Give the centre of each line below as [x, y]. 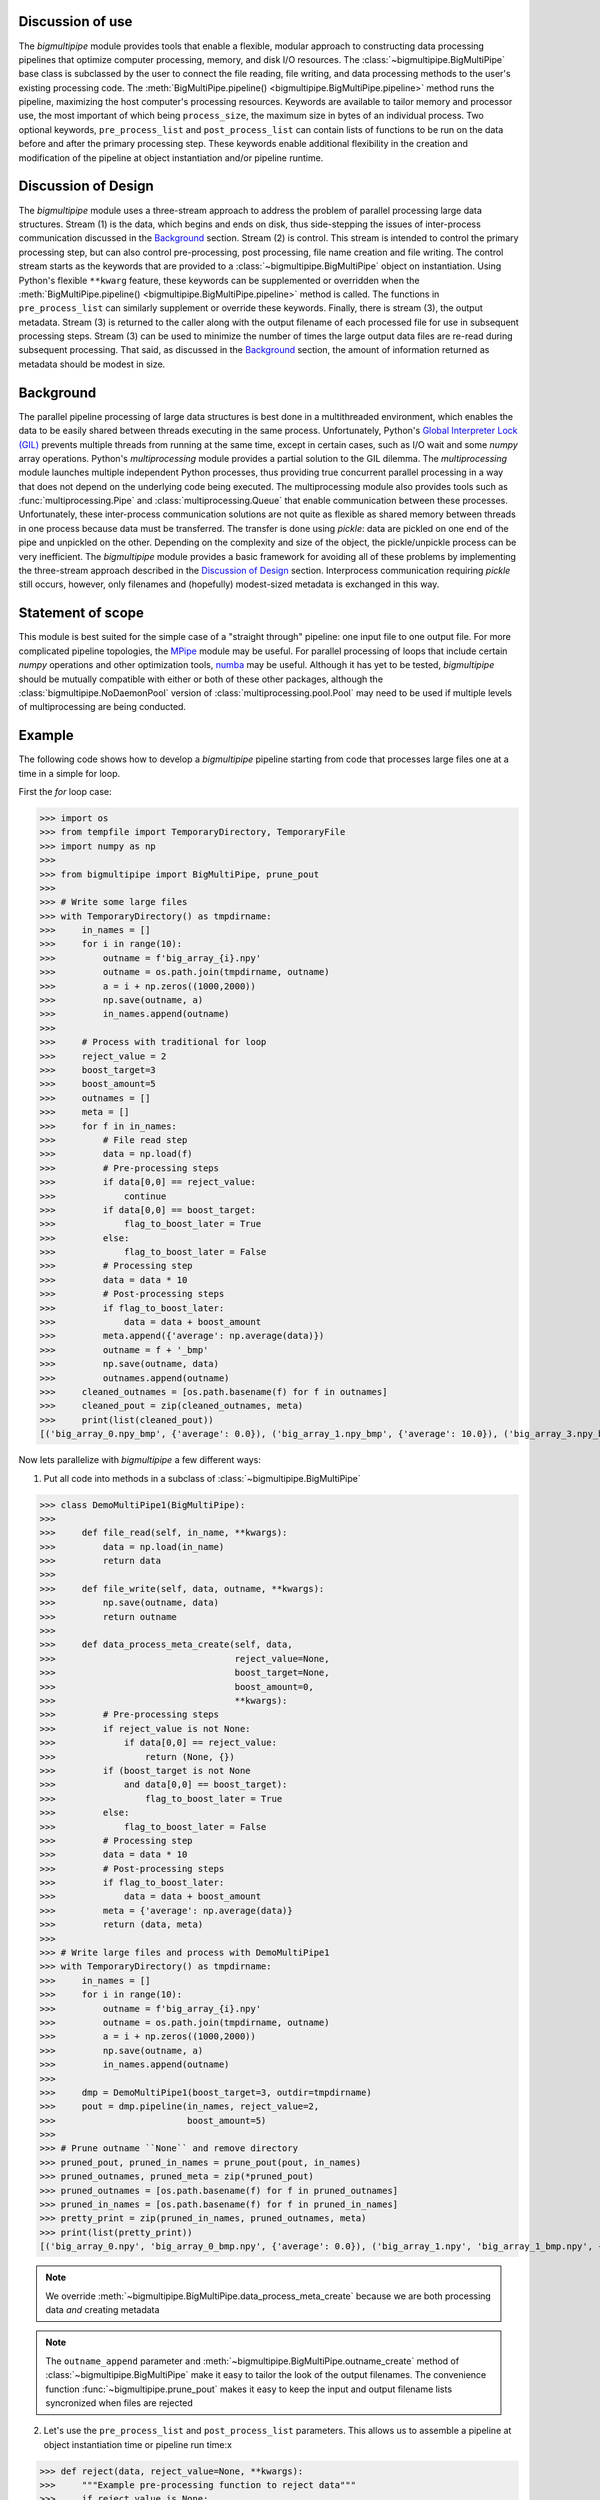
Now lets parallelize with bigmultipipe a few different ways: [140, 1460]
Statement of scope [81, 613]
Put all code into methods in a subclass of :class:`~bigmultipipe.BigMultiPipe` [202, 1478]
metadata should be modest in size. [92, 364]
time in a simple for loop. [69, 773]
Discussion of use [75, 21]
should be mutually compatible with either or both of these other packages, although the [201, 679]
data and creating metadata [102, 2309]
